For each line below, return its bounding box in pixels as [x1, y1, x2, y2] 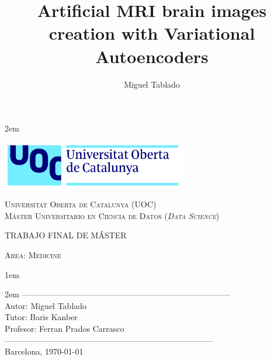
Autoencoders [95, 44, 209, 68]
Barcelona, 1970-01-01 [5, 345, 84, 357]
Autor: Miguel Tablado [5, 299, 87, 311]
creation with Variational [48, 21, 255, 45]
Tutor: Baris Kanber [5, 311, 78, 323]
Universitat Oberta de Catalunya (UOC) [5, 198, 157, 210]
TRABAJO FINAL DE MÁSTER [5, 229, 127, 241]
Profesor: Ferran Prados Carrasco [5, 322, 124, 334]
